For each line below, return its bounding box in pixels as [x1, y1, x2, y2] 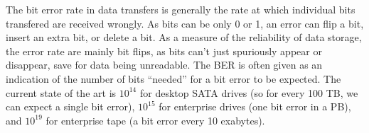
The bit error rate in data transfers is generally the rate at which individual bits [6, 2, 355, 16]
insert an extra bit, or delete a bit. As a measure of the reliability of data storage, [6, 30, 362, 45]
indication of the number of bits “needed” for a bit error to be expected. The [6, 71, 341, 86]
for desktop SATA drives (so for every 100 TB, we [139, 85, 358, 100]
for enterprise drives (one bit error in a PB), [159, 99, 351, 114]
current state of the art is [6, 85, 117, 100]
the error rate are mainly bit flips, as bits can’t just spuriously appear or [6, 43, 322, 58]
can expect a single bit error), [6, 99, 135, 114]
